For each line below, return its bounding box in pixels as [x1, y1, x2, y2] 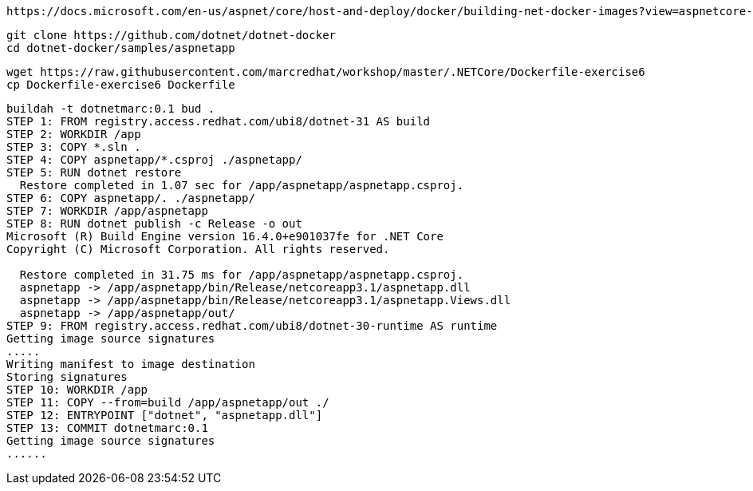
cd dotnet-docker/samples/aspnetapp [6, 42, 235, 54]
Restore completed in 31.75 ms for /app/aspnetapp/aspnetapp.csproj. [19, 268, 464, 281]
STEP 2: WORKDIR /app [6, 128, 141, 141]
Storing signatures [6, 370, 128, 383]
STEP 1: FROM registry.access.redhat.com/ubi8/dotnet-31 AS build [6, 115, 431, 128]
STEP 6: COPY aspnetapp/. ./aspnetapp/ [6, 192, 255, 204]
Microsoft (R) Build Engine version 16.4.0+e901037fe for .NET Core [6, 230, 444, 243]
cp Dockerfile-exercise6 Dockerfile [6, 78, 235, 91]
